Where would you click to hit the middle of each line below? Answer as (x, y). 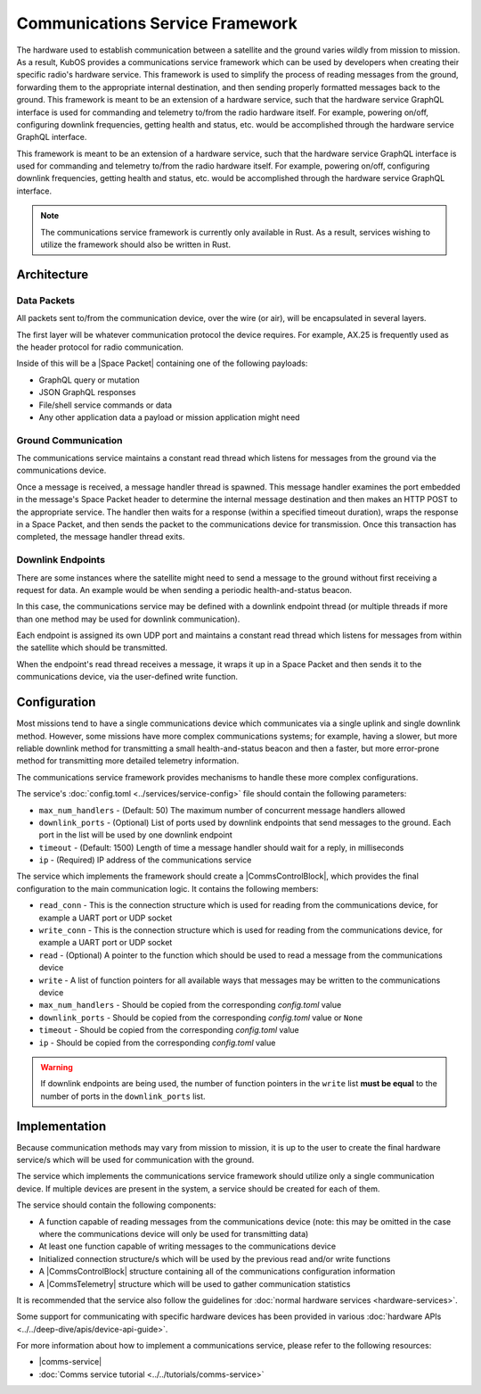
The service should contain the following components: (116, 1205)
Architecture (53, 274)
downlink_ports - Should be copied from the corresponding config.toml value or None (201, 1018)
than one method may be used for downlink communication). (128, 619)
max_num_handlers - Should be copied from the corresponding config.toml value (190, 1005)
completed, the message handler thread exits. (101, 537)
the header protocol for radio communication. (100, 347)
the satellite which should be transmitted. (92, 648)
